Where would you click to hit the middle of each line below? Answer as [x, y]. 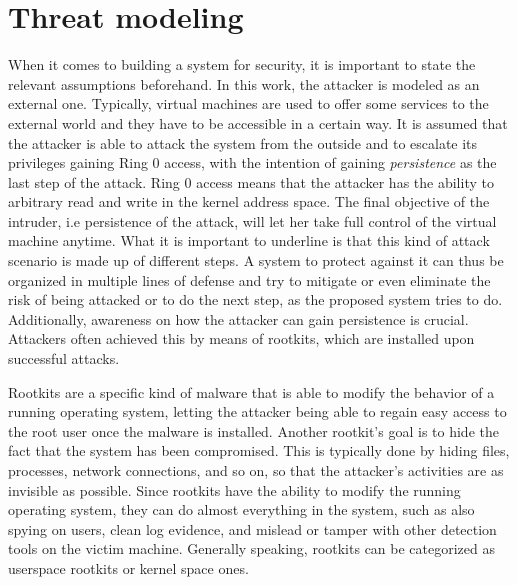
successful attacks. [64, 358]
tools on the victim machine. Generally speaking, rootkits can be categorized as [252, 548]
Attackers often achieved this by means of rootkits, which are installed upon [241, 338]
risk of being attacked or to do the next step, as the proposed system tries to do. [255, 299]
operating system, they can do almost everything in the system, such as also [241, 509]
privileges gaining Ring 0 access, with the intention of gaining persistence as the [252, 162]
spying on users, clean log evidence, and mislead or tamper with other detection [252, 528]
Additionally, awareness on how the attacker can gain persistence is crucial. [238, 318]
